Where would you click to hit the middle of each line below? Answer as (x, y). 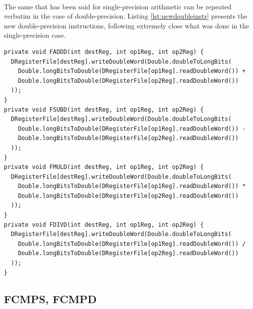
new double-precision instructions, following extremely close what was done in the (126, 25)
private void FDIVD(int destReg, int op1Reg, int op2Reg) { (104, 225)
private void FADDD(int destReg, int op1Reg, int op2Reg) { (104, 52)
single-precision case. (35, 35)
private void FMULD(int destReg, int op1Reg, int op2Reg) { (104, 167)
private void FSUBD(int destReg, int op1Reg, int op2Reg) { (104, 109)
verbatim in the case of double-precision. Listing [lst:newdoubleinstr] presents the (126, 16)
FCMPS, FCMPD (50, 298)
